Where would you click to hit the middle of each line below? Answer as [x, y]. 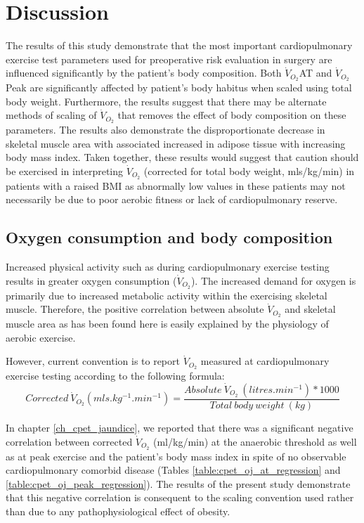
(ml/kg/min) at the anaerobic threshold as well [255, 441]
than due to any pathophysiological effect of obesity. [118, 511]
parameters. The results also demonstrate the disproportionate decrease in [165, 130]
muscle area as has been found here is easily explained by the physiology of [167, 324]
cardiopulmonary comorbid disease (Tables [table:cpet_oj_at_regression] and [173, 470]
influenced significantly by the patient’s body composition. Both [144, 73]
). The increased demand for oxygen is [273, 280]
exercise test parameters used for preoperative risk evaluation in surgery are [169, 59]
